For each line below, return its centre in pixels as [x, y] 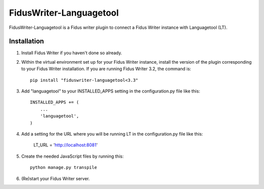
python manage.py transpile [64, 167]
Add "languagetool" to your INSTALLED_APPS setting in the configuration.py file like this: [111, 91]
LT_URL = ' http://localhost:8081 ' [66, 145]
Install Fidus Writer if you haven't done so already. [72, 53]
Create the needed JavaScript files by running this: [73, 156]
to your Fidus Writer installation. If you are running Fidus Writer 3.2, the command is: [106, 69]
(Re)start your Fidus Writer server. [55, 178]
